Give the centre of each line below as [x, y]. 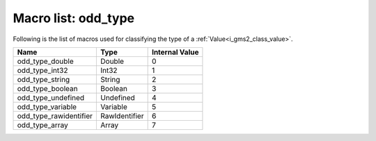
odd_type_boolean [47, 88]
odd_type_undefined [51, 97]
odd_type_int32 [42, 70]
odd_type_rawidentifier [55, 116]
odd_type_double [46, 61]
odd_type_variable [47, 106]
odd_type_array [43, 125]
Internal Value [175, 52]
